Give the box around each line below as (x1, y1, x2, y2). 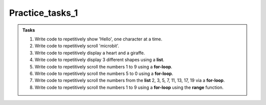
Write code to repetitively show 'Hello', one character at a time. (34, 36, 163, 42)
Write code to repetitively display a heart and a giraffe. (34, 50, 145, 56)
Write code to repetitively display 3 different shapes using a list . (34, 57, 165, 63)
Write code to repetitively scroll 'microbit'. (34, 43, 119, 49)
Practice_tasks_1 (9, 7, 78, 18)
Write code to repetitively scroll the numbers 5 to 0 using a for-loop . (34, 70, 173, 76)
